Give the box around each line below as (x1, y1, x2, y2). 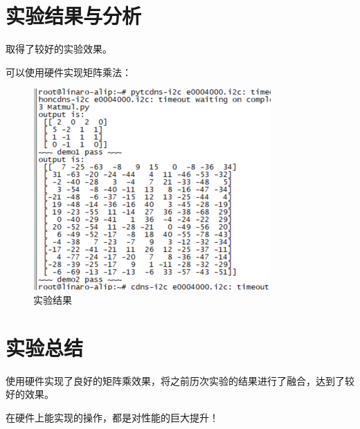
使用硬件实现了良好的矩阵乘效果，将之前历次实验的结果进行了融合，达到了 (6, 373, 345, 387)
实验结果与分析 (6, 1, 142, 30)
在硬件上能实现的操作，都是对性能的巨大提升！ (6, 410, 219, 424)
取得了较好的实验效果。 (6, 42, 112, 56)
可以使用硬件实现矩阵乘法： (6, 64, 132, 79)
